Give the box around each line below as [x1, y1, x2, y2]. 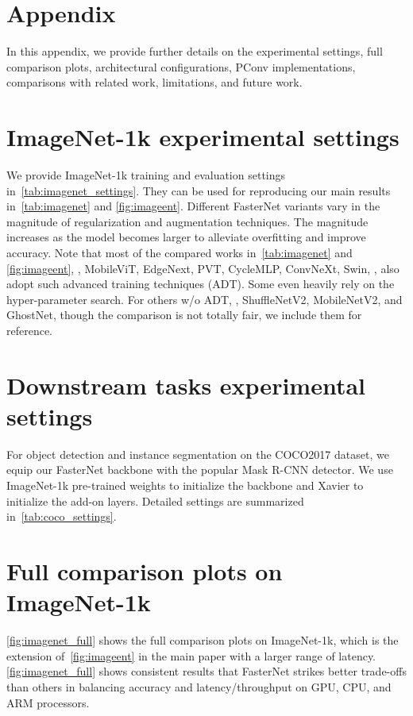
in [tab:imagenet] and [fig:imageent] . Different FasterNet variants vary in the [6, 198, 380, 214]
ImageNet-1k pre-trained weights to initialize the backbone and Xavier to [6, 477, 364, 494]
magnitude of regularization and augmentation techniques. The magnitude [6, 213, 369, 229]
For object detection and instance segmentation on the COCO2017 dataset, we [6, 445, 389, 462]
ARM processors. [6, 694, 90, 710]
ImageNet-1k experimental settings [6, 121, 399, 153]
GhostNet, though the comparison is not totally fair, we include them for [6, 306, 362, 323]
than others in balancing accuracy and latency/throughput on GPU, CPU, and [6, 678, 392, 695]
